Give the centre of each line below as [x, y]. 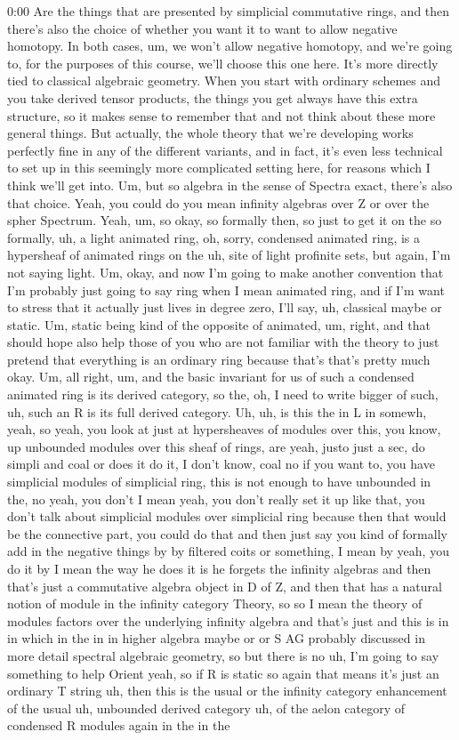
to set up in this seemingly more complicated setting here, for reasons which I [219, 168]
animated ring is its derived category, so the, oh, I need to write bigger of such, [223, 394]
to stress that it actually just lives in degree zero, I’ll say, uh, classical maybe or [225, 307]
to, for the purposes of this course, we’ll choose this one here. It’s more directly [223, 63]
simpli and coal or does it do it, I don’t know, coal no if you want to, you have [221, 464]
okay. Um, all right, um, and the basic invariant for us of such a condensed [211, 377]
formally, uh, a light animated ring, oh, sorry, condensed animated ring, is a [214, 237]
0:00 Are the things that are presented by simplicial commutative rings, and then [229, 11]
